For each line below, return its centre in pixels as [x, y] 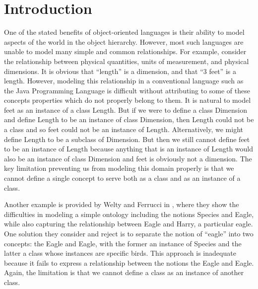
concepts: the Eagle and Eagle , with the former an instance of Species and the [123, 243]
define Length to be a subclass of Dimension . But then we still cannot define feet [127, 139]
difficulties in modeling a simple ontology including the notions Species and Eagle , [129, 214]
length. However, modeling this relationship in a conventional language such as [124, 81]
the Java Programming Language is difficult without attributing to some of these [127, 90]
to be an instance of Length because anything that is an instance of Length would [129, 149]
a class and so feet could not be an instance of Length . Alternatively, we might [124, 129]
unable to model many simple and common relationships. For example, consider [125, 51]
